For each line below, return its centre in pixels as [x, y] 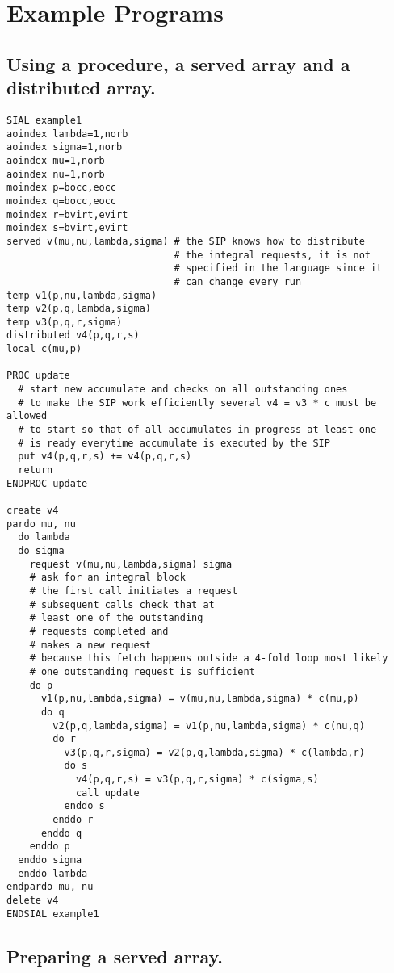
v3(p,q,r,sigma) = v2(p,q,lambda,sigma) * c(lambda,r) [214, 752]
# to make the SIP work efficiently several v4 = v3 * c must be [197, 403]
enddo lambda [53, 873]
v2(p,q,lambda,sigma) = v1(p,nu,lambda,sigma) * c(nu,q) [209, 726]
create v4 [33, 510]
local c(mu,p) [44, 349]
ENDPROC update [47, 483]
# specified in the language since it [278, 268]
